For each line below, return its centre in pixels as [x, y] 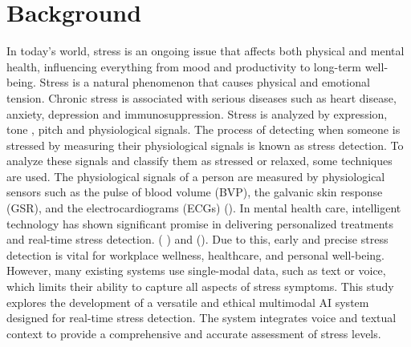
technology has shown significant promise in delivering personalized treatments [200, 223]
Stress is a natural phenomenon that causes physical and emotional [205, 82]
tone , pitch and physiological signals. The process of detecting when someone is [203, 129]
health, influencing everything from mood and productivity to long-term [184, 66]
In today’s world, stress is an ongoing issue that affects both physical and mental [205, 51]
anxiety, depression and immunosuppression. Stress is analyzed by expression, [197, 113]
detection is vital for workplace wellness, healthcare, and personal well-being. [196, 254]
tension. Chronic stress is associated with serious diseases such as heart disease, [201, 97]
